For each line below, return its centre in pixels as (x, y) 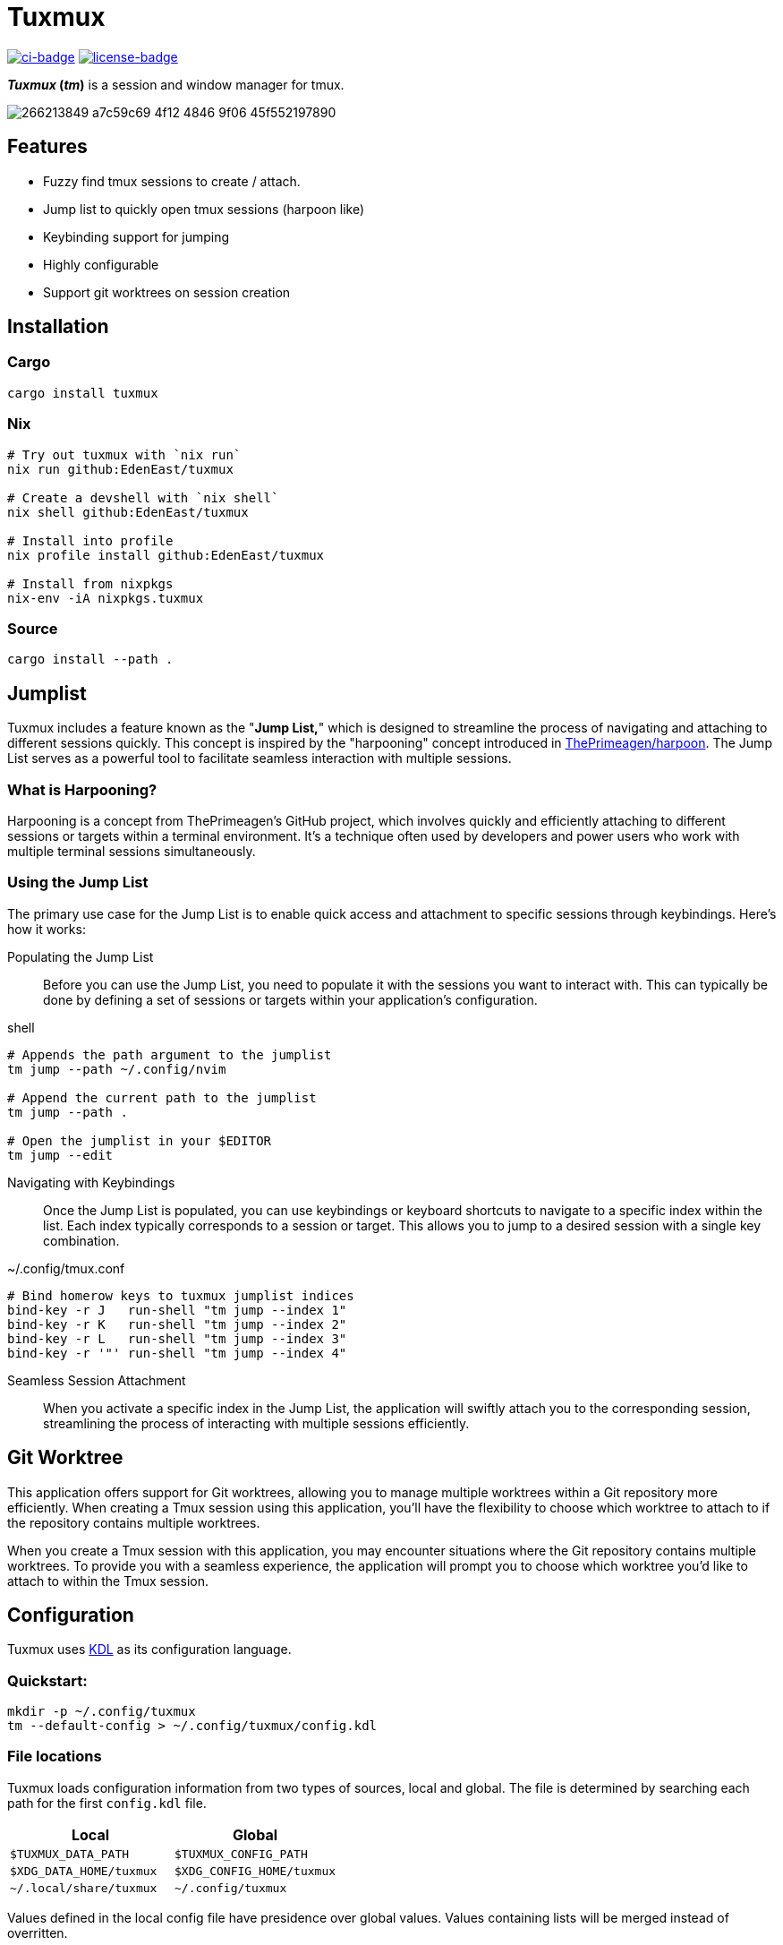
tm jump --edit (60, 1155)
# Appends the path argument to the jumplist (170, 1054)
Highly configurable (101, 264)
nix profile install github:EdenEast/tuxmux (166, 555)
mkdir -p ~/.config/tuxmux (102, 1712)
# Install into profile (90, 540)
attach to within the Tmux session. (108, 1581)
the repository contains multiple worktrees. (134, 1522)
